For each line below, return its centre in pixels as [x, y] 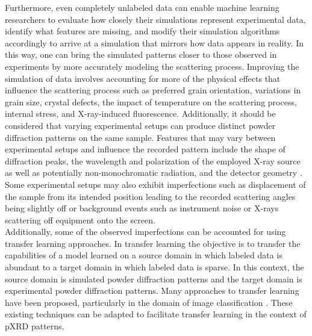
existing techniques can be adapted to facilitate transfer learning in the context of [156, 314]
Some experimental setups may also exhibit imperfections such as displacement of [155, 184]
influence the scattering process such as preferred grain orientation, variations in [153, 90]
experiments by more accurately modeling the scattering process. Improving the [152, 66]
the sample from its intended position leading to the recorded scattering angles [150, 196]
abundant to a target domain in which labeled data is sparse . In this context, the [154, 267]
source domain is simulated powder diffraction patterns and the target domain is [154, 278]
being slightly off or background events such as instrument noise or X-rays [142, 208]
